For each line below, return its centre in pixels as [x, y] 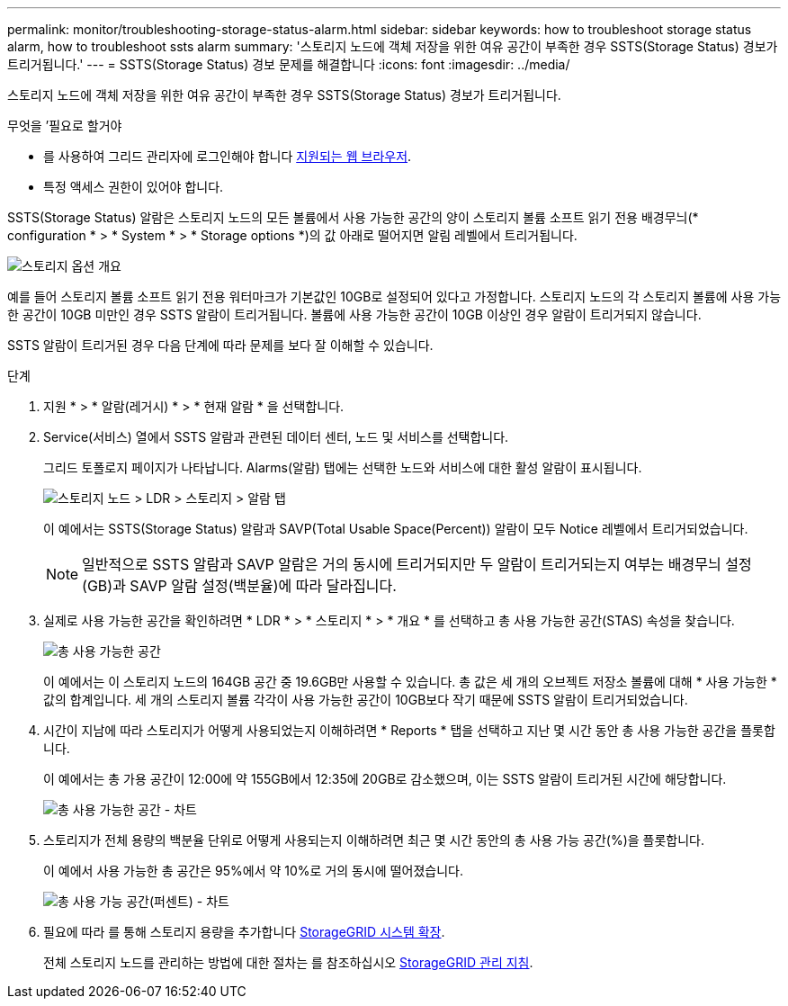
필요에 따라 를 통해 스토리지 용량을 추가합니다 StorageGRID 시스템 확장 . [244, 932]
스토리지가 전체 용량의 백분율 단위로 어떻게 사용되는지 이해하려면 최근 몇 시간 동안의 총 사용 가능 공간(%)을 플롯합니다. [374, 840]
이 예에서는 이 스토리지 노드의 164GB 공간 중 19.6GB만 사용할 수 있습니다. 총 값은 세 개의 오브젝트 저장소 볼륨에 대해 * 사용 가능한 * [410, 682]
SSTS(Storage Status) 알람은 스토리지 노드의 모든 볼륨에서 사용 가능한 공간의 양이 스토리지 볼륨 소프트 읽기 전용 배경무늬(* [353, 217]
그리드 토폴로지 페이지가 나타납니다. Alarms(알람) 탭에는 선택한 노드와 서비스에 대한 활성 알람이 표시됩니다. [343, 467]
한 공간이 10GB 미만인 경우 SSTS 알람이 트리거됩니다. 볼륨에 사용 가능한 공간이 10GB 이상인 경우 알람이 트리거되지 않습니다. [354, 314]
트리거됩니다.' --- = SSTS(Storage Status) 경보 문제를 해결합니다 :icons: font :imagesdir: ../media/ [289, 64]
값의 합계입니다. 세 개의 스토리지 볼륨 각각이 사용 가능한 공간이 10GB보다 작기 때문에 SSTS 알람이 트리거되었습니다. [366, 700]
